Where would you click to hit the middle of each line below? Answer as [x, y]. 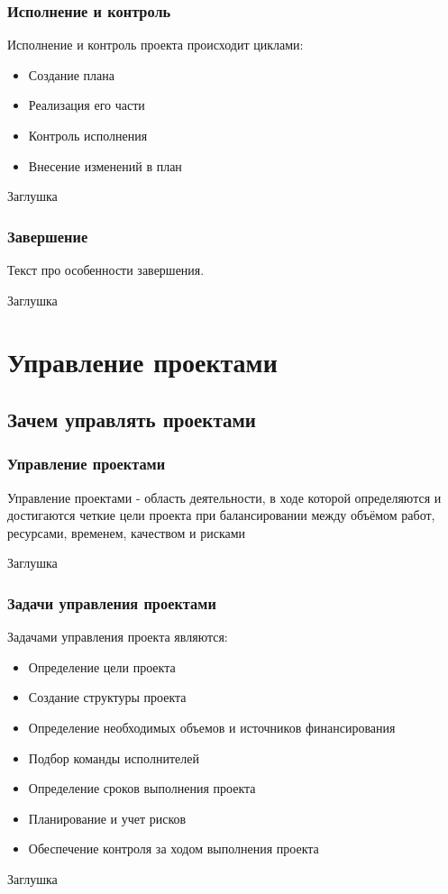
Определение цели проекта [102, 666]
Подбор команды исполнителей [114, 757]
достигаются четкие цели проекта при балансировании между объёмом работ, [221, 515]
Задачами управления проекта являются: [118, 637]
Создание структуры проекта [107, 697]
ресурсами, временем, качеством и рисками [127, 532]
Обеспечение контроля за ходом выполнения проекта [174, 848]
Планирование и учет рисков [107, 818]
